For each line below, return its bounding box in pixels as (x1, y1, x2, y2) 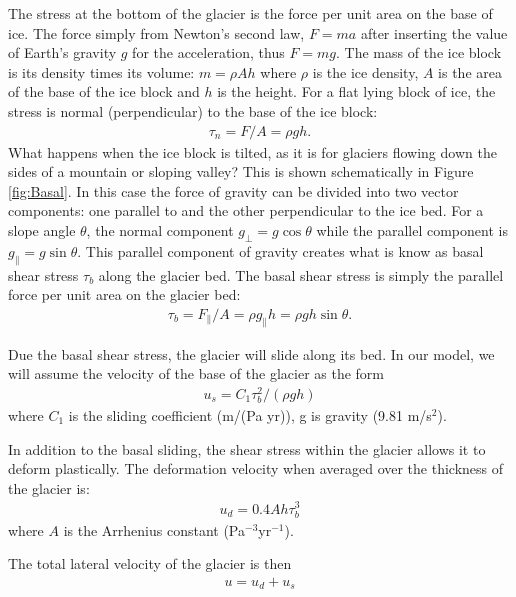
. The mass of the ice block (336, 42, 502, 63)
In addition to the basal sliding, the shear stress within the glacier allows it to (8, 438, 486, 459)
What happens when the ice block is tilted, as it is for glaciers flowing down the (8, 141, 497, 162)
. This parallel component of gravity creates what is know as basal (77, 240, 484, 261)
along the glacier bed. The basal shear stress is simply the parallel (98, 264, 504, 285)
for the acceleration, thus (132, 42, 285, 63)
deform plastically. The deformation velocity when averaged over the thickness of (8, 458, 504, 479)
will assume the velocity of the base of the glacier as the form (8, 363, 384, 384)
